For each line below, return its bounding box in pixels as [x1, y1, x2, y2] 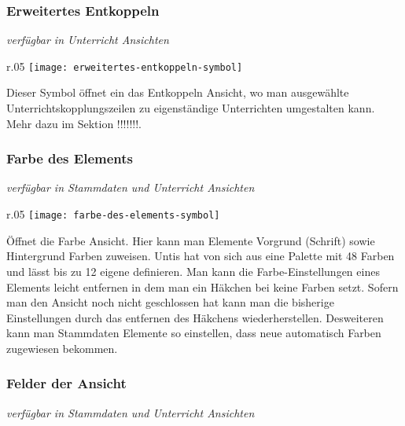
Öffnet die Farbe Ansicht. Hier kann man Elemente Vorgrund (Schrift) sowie [6, 232, 375, 248]
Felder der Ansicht [6, 373, 127, 393]
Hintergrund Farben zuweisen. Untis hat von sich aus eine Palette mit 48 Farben [6, 248, 395, 264]
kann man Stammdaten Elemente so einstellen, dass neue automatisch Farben [6, 325, 381, 341]
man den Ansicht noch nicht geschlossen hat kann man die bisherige [6, 294, 334, 310]
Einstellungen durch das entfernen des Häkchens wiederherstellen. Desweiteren [6, 309, 384, 325]
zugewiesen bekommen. [6, 340, 118, 356]
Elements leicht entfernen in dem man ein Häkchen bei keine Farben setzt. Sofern [6, 278, 399, 295]
